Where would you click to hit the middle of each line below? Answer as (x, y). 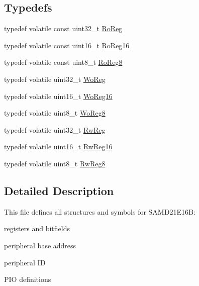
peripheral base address (40, 245)
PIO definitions (28, 279)
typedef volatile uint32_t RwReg (55, 129)
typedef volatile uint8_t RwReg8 (55, 163)
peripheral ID (25, 262)
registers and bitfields (37, 228)
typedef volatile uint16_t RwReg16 (58, 147)
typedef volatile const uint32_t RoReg (63, 28)
